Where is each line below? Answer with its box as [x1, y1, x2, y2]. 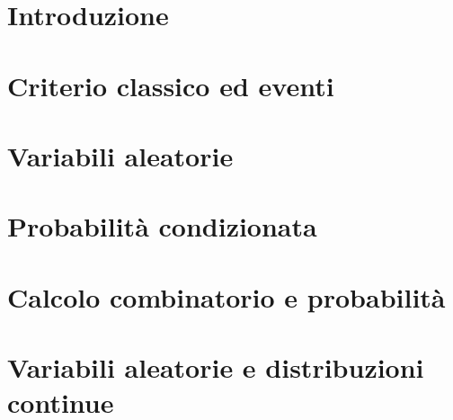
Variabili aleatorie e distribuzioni [7, 349, 424, 386]
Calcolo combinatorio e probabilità [7, 278, 446, 315]
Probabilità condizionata [7, 208, 317, 245]
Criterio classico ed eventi [7, 67, 334, 103]
